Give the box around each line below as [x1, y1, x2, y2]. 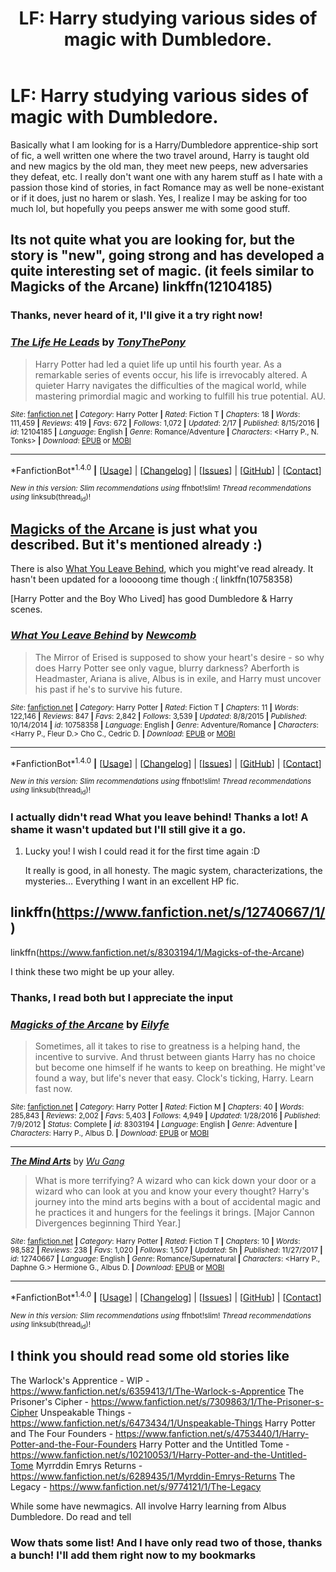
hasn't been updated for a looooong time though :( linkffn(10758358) [10, 573, 293, 586]
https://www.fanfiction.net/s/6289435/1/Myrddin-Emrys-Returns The [10, 1470, 296, 1482]
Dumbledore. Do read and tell [10, 1510, 132, 1522]
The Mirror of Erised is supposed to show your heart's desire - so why [34, 651, 325, 663]
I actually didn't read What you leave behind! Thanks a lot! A [10, 810, 309, 824]
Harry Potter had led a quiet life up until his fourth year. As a [34, 358, 282, 370]
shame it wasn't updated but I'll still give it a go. [10, 822, 247, 836]
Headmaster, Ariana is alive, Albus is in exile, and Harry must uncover [34, 672, 322, 684]
